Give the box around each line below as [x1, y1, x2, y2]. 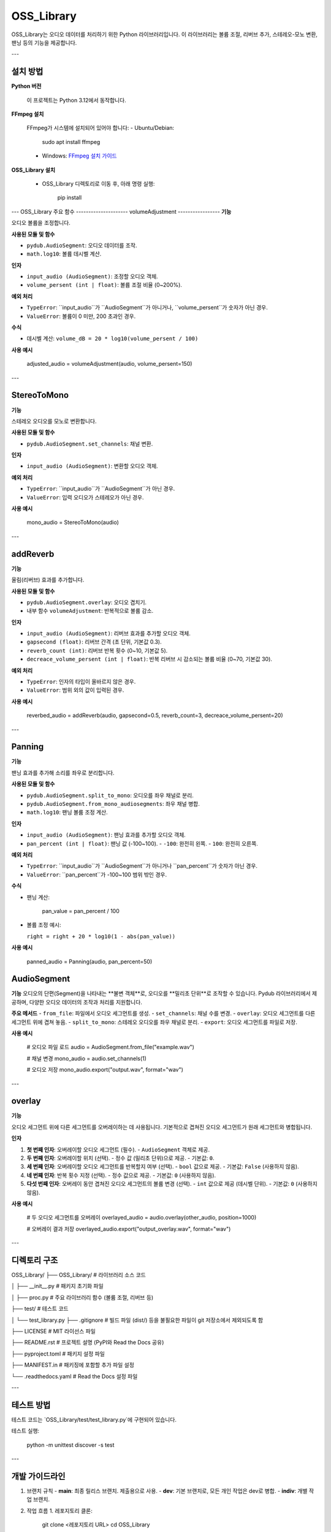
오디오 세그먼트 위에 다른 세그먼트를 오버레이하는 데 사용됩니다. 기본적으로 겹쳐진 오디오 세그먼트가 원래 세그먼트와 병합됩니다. [11, 1123, 313, 1131]
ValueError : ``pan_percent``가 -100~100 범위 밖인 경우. [26, 871, 167, 878]
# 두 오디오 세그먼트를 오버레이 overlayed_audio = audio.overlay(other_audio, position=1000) [26, 1214, 257, 1221]
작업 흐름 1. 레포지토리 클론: [26, 1507, 93, 1514]
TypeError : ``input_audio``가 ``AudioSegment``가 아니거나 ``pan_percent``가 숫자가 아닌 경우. [26, 862, 257, 870]
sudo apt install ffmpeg [42, 138, 101, 145]
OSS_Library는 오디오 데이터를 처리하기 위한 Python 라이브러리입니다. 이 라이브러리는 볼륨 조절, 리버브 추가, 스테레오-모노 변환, [11, 31, 318, 38]
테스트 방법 [11, 1400, 51, 1410]
